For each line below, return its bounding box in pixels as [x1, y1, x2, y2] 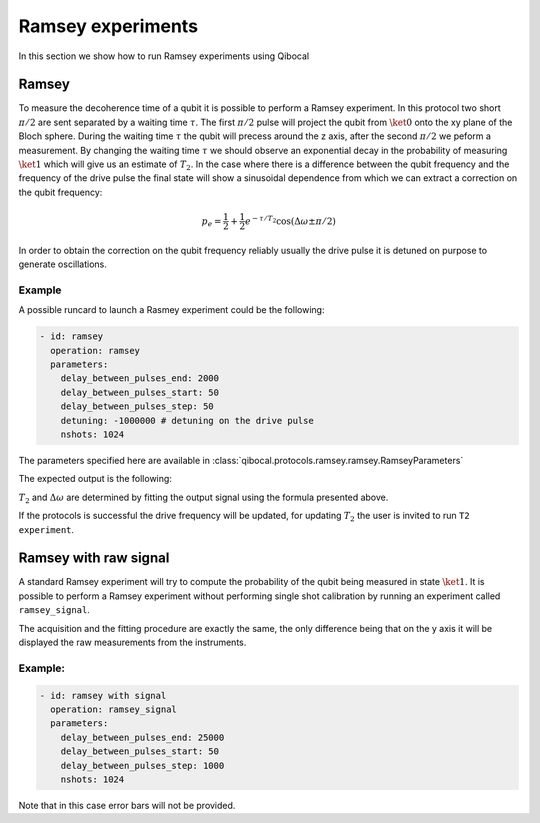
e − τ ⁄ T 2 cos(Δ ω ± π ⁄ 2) [245, 213, 337, 227]
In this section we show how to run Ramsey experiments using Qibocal [18, 50, 310, 62]
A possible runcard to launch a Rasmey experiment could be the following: [18, 304, 325, 316]
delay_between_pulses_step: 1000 [60, 760, 225, 771]
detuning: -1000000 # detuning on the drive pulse [60, 415, 314, 426]
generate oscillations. [18, 258, 107, 270]
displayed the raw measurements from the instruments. [18, 636, 247, 649]
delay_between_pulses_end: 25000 [60, 731, 225, 743]
